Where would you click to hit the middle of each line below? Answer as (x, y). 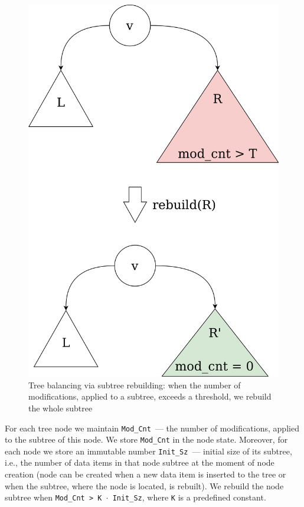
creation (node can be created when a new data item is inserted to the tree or (146, 474)
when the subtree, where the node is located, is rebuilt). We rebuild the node (144, 485)
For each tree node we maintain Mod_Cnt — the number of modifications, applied (152, 428)
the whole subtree (61, 408)
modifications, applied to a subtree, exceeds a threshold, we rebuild (150, 396)
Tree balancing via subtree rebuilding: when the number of (135, 385)
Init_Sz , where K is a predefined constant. (189, 497)
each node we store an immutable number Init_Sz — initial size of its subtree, (148, 451)
